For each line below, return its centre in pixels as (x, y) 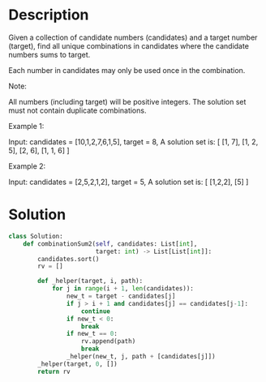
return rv (54, 371)
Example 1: (26, 126)
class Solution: (36, 236)
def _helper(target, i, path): (90, 281)
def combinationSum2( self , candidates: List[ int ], (110, 244)
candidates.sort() (69, 259)
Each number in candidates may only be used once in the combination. (127, 70)
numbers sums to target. (49, 54)
